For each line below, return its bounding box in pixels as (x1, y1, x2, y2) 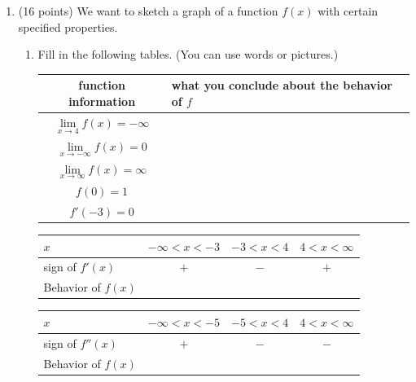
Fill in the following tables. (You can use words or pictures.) (37, 46, 339, 63)
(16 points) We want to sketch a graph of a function (18, 2, 278, 19)
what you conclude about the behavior (171, 77, 393, 94)
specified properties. (18, 18, 118, 35)
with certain (317, 2, 379, 19)
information (68, 92, 136, 109)
